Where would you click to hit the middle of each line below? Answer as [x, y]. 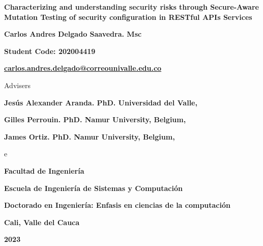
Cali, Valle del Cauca [42, 222]
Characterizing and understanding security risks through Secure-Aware [131, 7]
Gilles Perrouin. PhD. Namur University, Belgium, [95, 119]
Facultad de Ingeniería [44, 170]
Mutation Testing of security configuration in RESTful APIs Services [128, 17]
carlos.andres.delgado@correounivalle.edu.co [83, 68]
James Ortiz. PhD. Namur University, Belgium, [90, 136]
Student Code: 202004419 [50, 51]
